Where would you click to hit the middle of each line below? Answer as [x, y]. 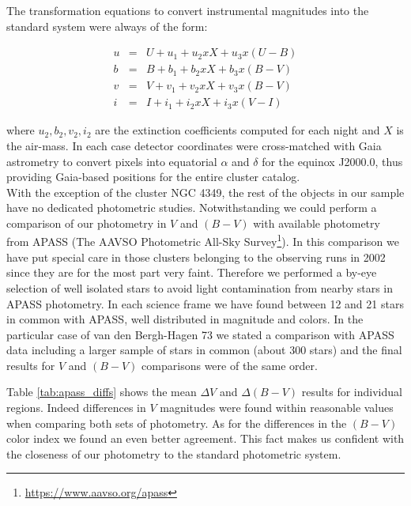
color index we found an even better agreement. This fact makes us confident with [205, 438]
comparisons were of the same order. [230, 365]
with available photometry [317, 223]
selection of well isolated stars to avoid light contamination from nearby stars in [200, 287]
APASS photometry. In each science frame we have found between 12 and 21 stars [205, 303]
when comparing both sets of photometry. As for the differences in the [177, 423]
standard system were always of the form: [107, 26]
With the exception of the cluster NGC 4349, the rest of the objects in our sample [205, 192]
